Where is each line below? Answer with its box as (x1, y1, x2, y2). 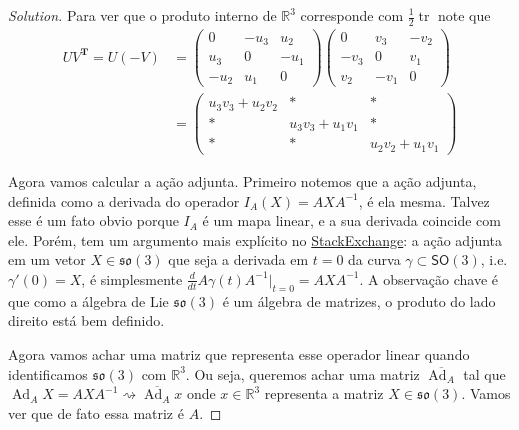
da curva (348, 249, 401, 270)
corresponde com (300, 5, 404, 25)
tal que (463, 363, 506, 384)
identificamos (8, 363, 88, 384)
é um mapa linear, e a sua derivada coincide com (202, 210, 501, 231)
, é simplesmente (81, 268, 183, 289)
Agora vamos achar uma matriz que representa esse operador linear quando (8, 343, 470, 364)
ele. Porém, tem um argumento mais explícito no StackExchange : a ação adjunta (8, 229, 503, 250)
